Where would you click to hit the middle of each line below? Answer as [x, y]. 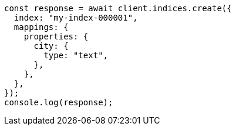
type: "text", [76, 55]
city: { [51, 46]
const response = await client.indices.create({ [118, 8]
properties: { [56, 36]
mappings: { [41, 27]
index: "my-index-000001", [76, 18]
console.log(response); [59, 102]
